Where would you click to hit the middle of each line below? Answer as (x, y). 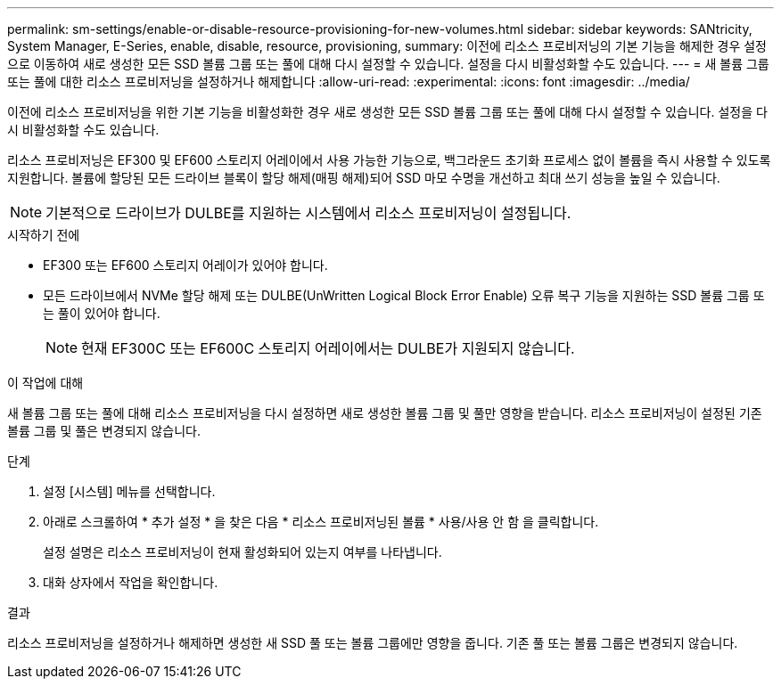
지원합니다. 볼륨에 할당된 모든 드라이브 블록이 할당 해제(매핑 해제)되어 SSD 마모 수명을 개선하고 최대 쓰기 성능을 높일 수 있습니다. (364, 178)
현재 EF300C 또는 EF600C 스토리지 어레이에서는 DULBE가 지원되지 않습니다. (328, 348)
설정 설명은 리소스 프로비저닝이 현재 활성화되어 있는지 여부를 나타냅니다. (243, 552)
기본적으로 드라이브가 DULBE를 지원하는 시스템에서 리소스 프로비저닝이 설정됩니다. (308, 213)
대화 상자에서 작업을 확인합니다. (131, 582)
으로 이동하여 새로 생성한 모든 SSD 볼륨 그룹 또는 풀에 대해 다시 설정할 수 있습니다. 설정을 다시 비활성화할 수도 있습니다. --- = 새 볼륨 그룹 (388, 64)
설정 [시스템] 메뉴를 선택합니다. (129, 491)
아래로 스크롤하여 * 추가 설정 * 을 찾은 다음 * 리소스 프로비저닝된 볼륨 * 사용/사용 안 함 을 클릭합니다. (321, 522)
